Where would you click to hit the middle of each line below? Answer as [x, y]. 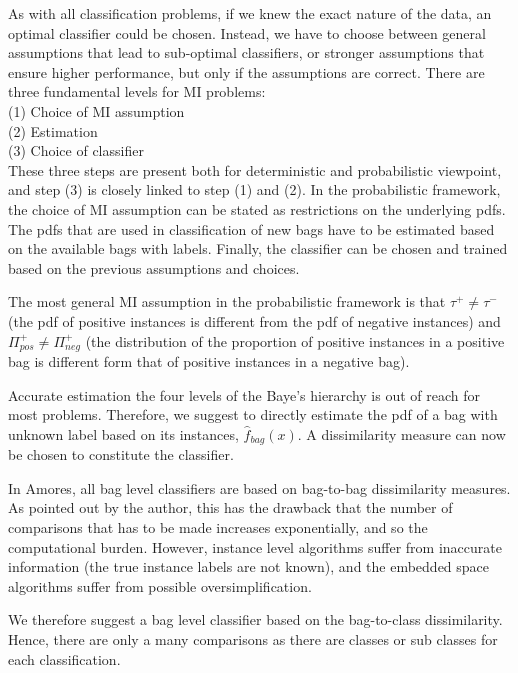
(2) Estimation [53, 130]
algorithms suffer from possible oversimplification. [160, 585]
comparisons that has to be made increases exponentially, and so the [218, 526]
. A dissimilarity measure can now [401, 433]
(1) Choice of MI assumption [96, 110]
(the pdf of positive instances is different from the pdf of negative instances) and [254, 320]
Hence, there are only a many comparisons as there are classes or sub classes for [253, 638]
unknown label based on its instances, [123, 433]
